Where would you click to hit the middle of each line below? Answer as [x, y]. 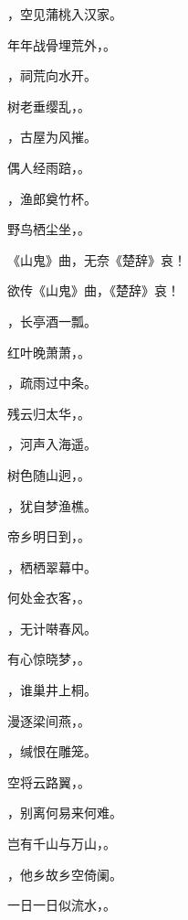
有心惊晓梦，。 [49, 659]
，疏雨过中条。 [52, 383]
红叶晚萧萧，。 [49, 352]
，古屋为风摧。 [52, 137]
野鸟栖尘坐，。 [49, 229]
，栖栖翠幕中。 [52, 567]
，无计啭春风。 [52, 628]
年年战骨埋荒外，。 [62, 44]
